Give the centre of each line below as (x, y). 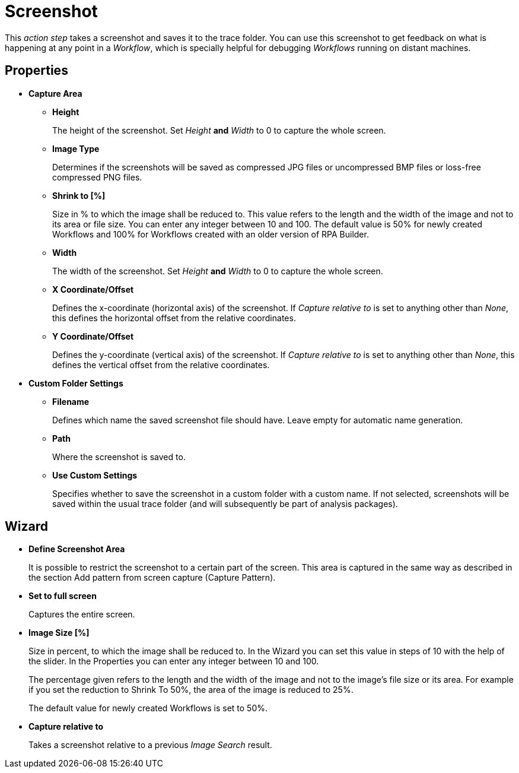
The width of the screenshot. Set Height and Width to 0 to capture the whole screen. (218, 271)
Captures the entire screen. (82, 614)
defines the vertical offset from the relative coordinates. (161, 365)
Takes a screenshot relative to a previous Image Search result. (150, 745)
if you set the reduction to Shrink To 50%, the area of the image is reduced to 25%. (191, 690)
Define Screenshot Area (77, 549)
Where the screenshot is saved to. (119, 457)
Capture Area (55, 93)
